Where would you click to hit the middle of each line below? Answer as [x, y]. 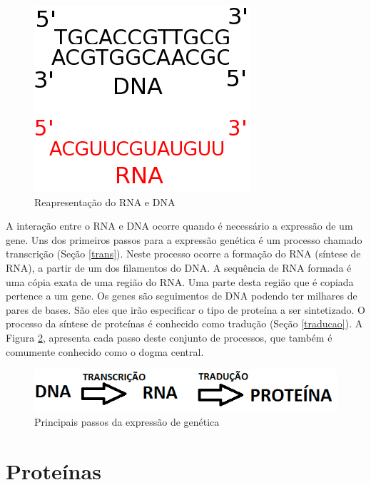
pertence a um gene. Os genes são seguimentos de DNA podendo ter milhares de [182, 296]
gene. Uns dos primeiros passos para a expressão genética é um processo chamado [184, 239]
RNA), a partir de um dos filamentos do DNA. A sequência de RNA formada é [179, 267]
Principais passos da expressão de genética [127, 422]
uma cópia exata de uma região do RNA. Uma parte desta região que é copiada [180, 281]
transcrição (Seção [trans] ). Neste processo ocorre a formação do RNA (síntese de [183, 254]
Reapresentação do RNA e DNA [105, 201]
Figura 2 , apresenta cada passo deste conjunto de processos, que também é [169, 337]
